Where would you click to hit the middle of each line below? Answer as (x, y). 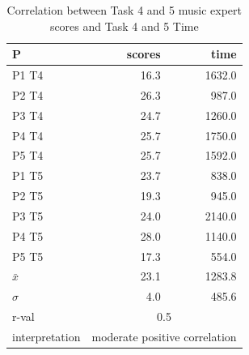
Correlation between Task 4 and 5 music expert (124, 10)
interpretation (46, 336)
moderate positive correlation (164, 336)
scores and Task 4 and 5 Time (124, 26)
